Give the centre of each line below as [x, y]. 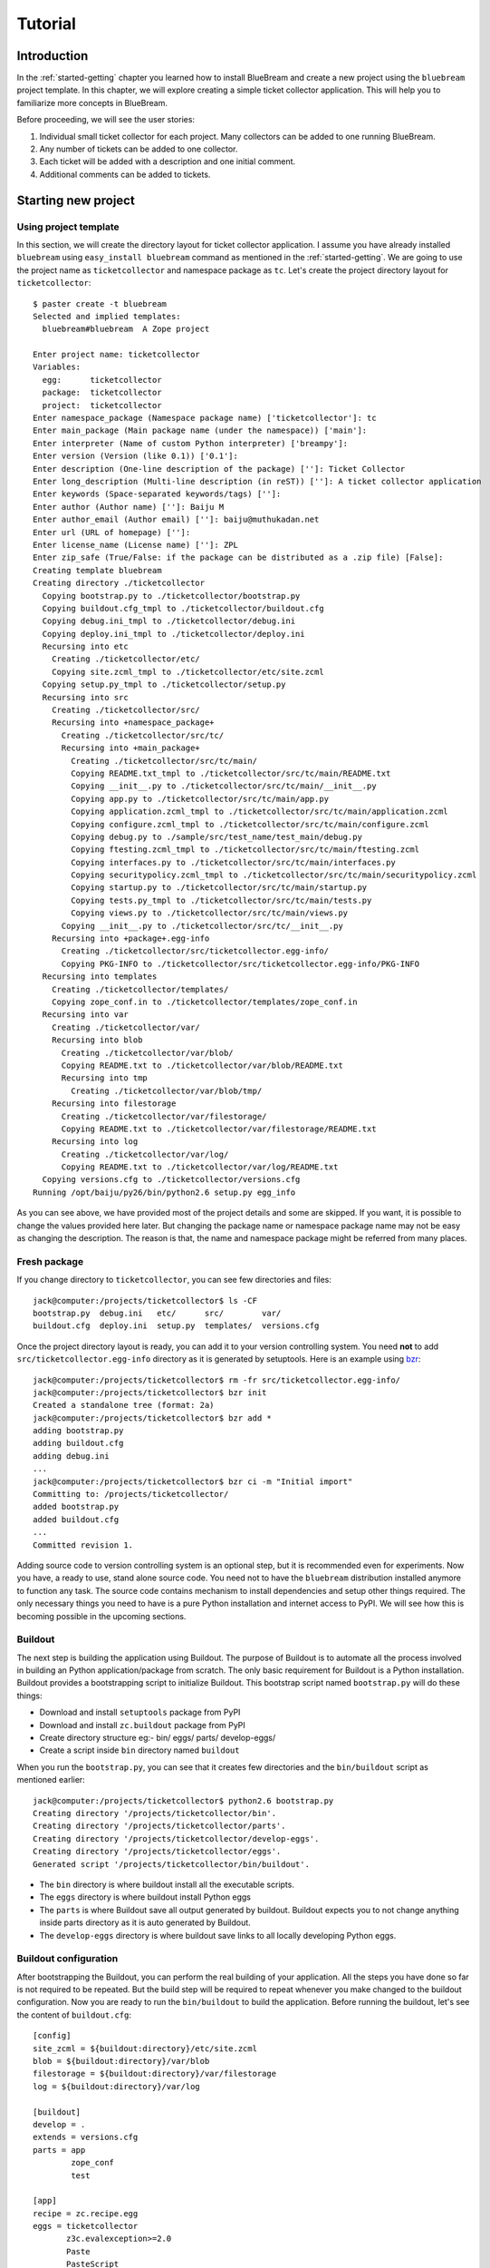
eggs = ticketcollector [86, 2226]
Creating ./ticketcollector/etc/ [126, 659]
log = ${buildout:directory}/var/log [117, 2086]
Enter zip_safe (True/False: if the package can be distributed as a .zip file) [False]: [238, 557]
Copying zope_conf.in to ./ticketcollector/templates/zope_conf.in [204, 1002]
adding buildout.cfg [78, 1443]
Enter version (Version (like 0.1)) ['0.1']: [136, 456]
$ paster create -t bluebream [100, 303]
